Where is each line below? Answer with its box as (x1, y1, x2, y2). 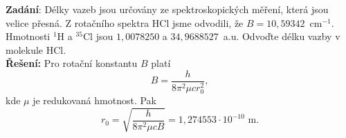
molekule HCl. (6, 42, 66, 57)
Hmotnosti (6, 29, 51, 43)
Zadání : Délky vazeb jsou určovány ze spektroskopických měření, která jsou (6, 2, 329, 16)
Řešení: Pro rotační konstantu (6, 56, 138, 70)
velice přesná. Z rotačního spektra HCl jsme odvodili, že (6, 15, 244, 30)
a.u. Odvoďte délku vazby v (223, 29, 340, 43)
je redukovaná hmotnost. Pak (33, 93, 156, 108)
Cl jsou (83, 29, 113, 43)
